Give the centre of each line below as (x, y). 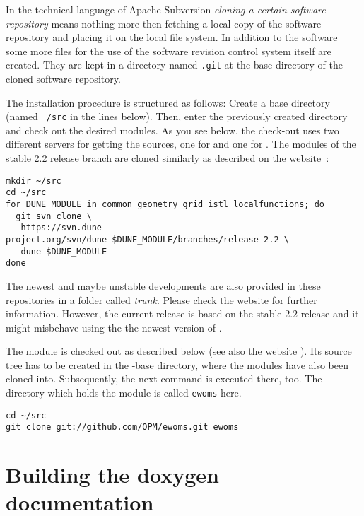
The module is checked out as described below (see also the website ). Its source (179, 351)
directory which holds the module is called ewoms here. (124, 393)
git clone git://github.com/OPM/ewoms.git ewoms (122, 427)
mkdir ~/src (34, 181)
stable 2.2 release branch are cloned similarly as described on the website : (168, 158)
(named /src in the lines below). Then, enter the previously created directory (177, 116)
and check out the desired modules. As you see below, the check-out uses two (172, 130)
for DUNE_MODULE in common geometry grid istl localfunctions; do (165, 204)
